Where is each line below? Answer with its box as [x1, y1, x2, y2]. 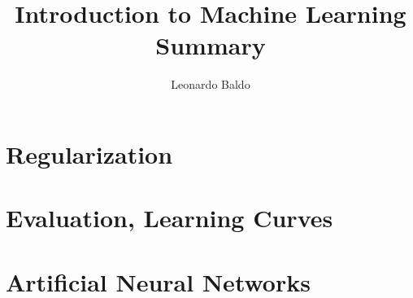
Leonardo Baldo [171, 76, 250, 93]
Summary [155, 28, 266, 62]
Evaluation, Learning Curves [6, 201, 333, 234]
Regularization [6, 137, 173, 170]
